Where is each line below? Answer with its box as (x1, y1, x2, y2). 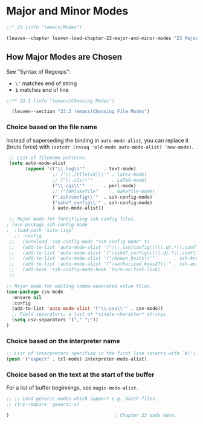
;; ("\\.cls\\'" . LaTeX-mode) (52, 177, 147, 184)
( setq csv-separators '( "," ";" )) (11, 317, 98, 323)
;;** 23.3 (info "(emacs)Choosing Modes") (6, 98, 115, 104)
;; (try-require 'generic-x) (6, 402, 80, 408)
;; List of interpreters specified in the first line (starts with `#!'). (6, 350, 199, 357)
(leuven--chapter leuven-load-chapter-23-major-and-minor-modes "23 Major (6, 35, 199, 41)
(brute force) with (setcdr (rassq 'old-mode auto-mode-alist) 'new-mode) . (6, 143, 193, 150)
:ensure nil (11, 294, 42, 300)
